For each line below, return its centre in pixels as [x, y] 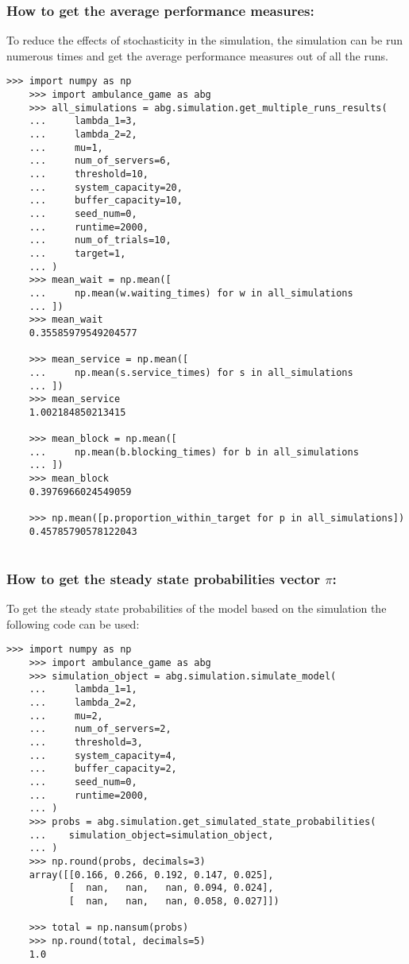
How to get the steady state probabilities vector [163, 578]
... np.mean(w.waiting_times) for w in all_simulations [191, 293]
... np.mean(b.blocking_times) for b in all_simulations [194, 452]
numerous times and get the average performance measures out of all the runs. [197, 55]
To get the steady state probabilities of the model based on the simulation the [197, 608]
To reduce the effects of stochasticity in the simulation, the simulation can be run [204, 40]
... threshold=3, [86, 743]
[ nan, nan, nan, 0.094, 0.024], [171, 888]
